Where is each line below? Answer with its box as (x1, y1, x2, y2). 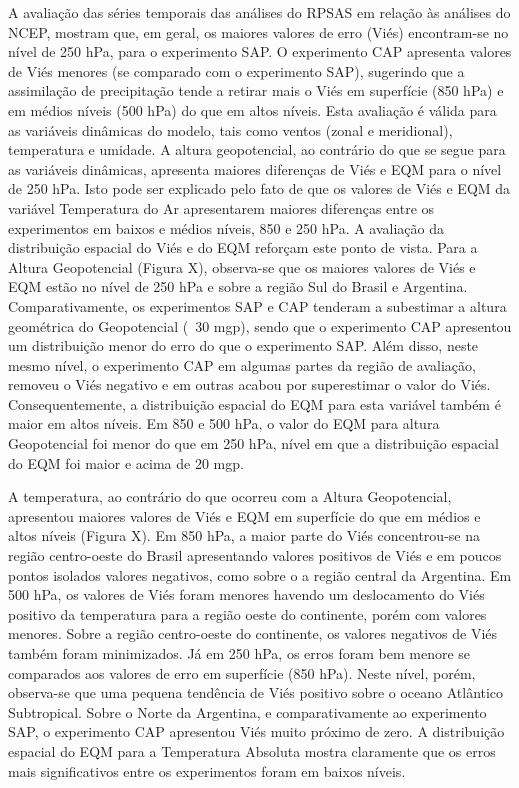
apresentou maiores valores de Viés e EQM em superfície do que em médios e (8, 505, 481, 526)
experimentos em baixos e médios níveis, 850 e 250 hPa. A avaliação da (8, 217, 445, 238)
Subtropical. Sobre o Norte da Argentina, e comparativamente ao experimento (8, 701, 487, 722)
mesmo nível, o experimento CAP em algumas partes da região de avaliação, (8, 354, 476, 375)
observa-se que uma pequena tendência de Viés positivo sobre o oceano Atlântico (8, 682, 504, 703)
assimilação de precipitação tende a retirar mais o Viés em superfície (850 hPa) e (8, 80, 504, 101)
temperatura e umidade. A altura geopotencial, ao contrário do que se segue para (8, 139, 506, 160)
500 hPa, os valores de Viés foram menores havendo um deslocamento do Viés (8, 584, 485, 605)
